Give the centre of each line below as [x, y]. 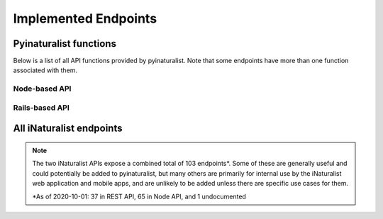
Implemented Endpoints [85, 18]
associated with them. [45, 70]
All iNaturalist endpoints [68, 129]
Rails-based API [41, 108]
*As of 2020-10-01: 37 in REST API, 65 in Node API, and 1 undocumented [139, 196]
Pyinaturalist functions [65, 44]
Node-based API [42, 89]
